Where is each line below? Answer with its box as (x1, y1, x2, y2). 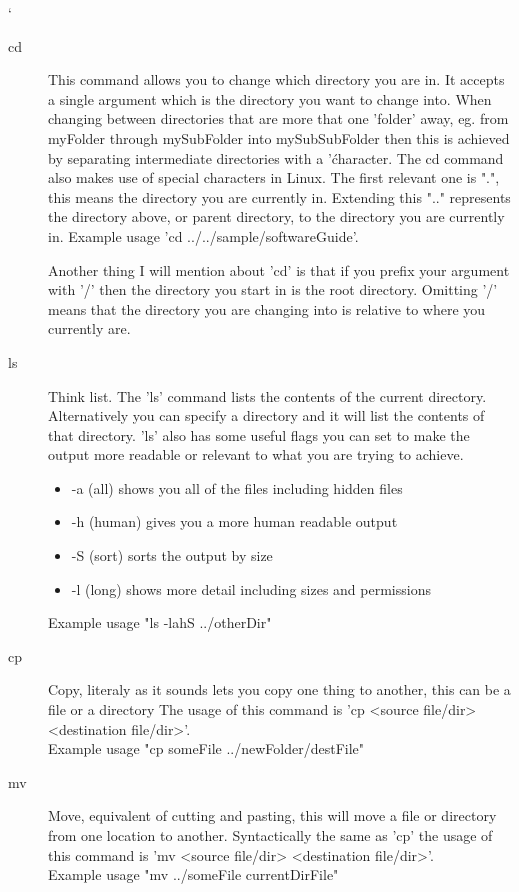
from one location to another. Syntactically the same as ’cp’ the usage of (48, 825, 493, 845)
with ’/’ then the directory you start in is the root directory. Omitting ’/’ (48, 279, 498, 300)
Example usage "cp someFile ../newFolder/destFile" (48, 738, 365, 759)
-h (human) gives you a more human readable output (71, 511, 398, 532)
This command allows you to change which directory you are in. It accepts (48, 69, 505, 90)
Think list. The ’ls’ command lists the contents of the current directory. (48, 385, 487, 406)
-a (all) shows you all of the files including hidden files (71, 477, 403, 498)
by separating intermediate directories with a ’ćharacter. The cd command (48, 147, 504, 168)
